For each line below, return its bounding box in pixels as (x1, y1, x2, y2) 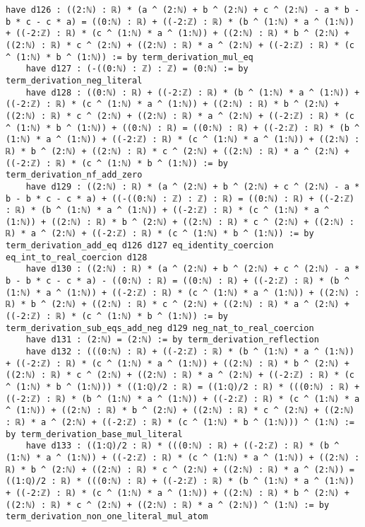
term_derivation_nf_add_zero (6, 170, 143, 180)
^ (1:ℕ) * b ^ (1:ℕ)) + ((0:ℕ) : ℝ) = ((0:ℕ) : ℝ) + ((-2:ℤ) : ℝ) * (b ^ (6, 122, 360, 133)
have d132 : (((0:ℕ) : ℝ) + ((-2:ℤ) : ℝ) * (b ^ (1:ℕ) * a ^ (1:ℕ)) (25, 347, 354, 357)
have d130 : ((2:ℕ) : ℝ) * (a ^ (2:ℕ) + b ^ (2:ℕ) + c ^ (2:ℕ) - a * (25, 264, 360, 274)
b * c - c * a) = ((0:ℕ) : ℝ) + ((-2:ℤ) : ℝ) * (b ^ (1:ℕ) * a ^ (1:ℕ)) (6, 16, 354, 27)
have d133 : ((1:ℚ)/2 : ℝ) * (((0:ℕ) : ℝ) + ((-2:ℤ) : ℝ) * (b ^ (25, 441, 340, 451)
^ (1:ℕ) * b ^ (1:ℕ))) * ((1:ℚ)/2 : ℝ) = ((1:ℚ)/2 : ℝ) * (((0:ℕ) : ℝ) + (6, 382, 360, 392)
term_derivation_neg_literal (6, 75, 143, 86)
